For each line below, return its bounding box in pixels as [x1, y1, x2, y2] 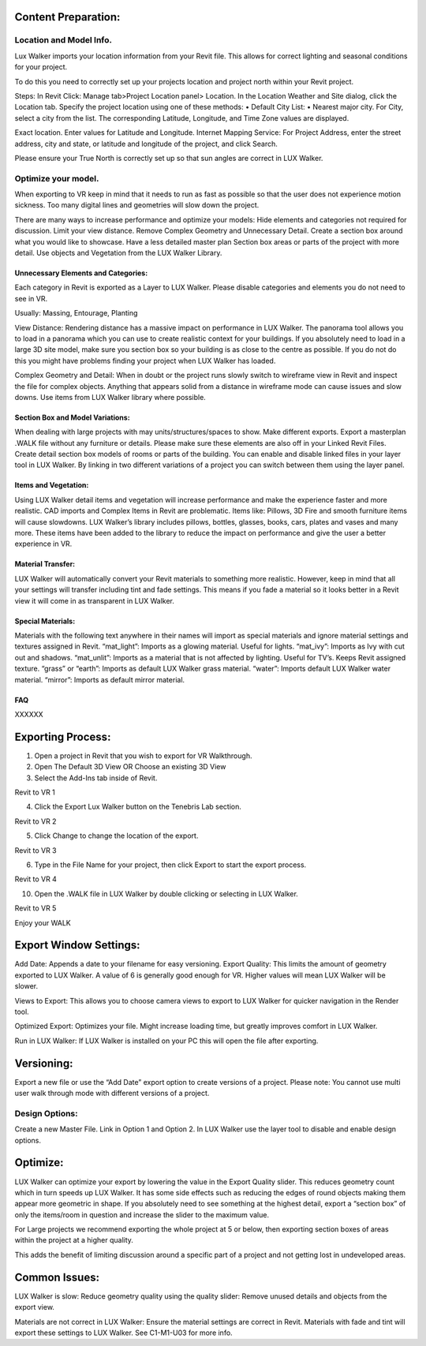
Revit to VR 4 [14, 874, 57, 884]
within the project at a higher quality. [14, 1236, 134, 1245]
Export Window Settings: [14, 939, 141, 952]
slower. [14, 981, 39, 991]
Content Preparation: [14, 10, 121, 24]
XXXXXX [14, 709, 43, 719]
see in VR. [14, 294, 47, 303]
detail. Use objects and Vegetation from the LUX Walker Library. [14, 248, 222, 257]
